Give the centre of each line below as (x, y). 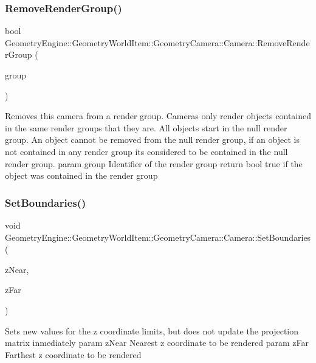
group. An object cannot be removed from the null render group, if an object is (152, 140)
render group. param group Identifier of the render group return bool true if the (154, 163)
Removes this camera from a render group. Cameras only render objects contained (158, 116)
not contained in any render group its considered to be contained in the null (146, 151)
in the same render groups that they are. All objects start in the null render (146, 127)
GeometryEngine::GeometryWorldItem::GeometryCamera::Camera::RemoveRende (157, 42)
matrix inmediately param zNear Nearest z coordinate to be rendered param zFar (157, 343)
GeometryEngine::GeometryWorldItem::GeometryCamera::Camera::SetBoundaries (158, 237)
